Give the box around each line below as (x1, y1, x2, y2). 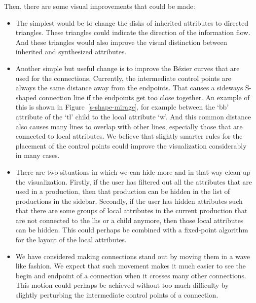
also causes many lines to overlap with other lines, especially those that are (15, 121, 243, 131)
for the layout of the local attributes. (15, 234, 127, 245)
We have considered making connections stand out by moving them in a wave (15, 251, 250, 261)
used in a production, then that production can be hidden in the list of (15, 186, 230, 196)
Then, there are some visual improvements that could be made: (4, 1, 195, 11)
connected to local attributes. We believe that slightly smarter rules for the (15, 131, 243, 141)
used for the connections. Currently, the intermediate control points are (15, 73, 231, 83)
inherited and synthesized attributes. (15, 46, 127, 57)
